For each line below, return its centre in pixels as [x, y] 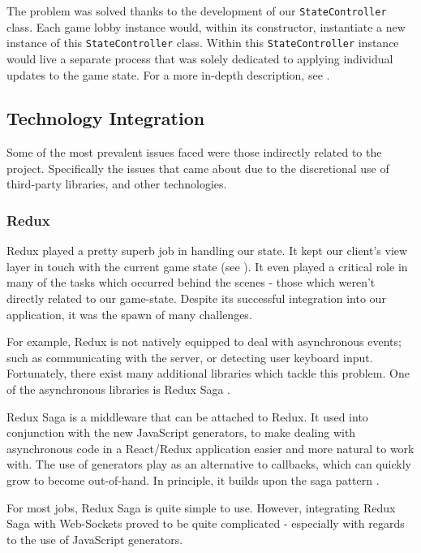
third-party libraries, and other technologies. [117, 184]
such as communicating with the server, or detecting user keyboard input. [190, 357]
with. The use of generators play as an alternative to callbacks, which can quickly [209, 464]
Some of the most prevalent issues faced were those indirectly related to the [194, 152]
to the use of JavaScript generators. [95, 539]
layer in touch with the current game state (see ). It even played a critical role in [207, 266]
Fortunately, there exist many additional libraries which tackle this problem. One [208, 373]
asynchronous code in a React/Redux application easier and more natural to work [210, 448]
